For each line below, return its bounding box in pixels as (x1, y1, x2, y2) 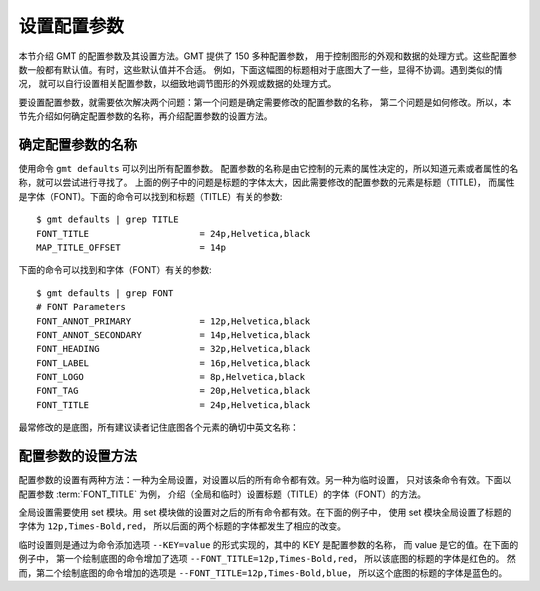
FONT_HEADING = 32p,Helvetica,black (36, 343, 311, 355)
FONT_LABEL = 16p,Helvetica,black (36, 357, 311, 369)
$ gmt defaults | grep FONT (36, 287, 174, 299)
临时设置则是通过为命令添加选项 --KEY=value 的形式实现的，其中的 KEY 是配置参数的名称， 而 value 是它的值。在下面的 (18, 538, 519, 550)
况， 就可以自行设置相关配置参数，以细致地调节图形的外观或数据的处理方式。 (18, 78, 337, 90)
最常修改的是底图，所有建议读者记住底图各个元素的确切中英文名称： (18, 421, 299, 434)
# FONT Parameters (36, 301, 127, 313)
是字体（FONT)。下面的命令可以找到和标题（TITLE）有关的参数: (18, 190, 283, 202)
